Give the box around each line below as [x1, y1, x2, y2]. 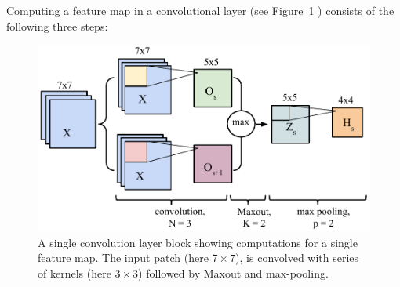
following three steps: [6, 17, 108, 34]
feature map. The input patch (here [38, 249, 209, 266]
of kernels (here [38, 265, 111, 281]
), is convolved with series [235, 249, 359, 266]
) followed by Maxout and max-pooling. [138, 265, 329, 281]
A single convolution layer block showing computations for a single [38, 234, 358, 250]
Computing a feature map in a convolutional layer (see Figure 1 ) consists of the [6, 2, 395, 18]
